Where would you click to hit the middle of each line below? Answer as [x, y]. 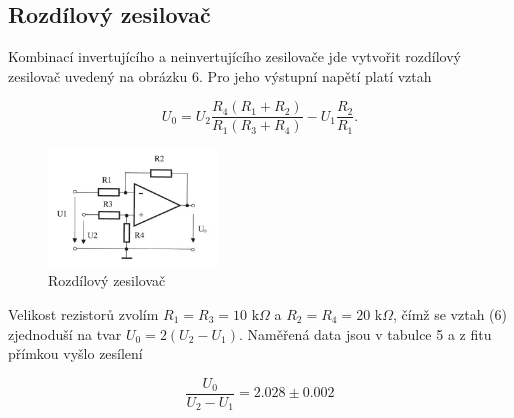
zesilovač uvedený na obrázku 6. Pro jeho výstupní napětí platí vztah [220, 75]
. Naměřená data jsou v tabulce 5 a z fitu [365, 333]
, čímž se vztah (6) [450, 313]
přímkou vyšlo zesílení [75, 353]
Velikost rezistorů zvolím [83, 313]
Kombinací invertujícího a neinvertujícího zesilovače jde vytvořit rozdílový [234, 56]
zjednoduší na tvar [65, 333]
